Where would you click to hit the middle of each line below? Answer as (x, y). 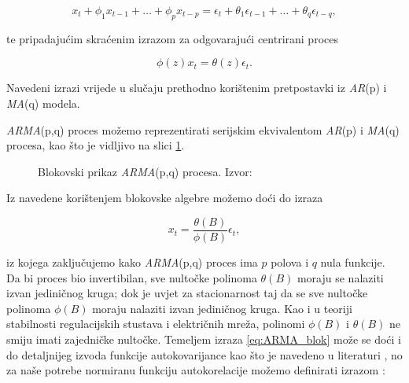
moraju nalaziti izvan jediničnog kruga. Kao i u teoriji (222, 308)
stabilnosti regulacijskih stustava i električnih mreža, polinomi (156, 324)
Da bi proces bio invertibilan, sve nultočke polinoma (132, 277)
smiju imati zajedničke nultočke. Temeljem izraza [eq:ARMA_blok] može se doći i (204, 339)
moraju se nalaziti (340, 277)
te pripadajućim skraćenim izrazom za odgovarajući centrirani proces (172, 38)
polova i (290, 262)
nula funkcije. (353, 262)
